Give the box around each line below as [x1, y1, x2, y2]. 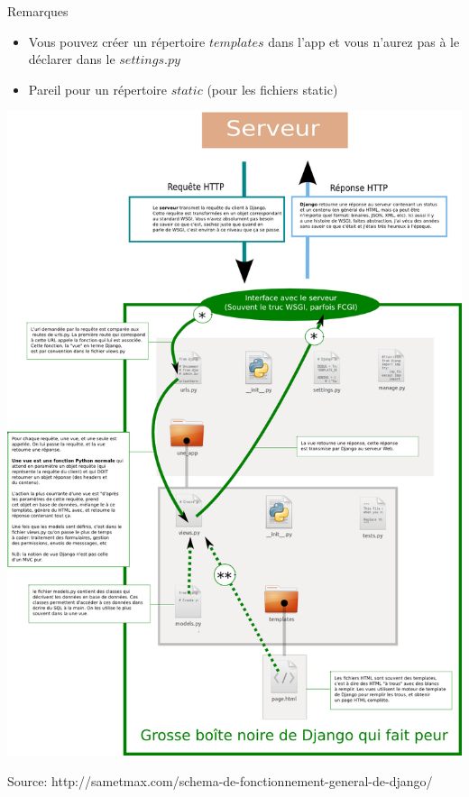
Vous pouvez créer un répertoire [28, 32, 206, 50]
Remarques [7, 2, 69, 20]
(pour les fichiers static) [207, 79, 338, 98]
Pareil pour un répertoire [28, 79, 168, 98]
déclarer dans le [28, 50, 115, 69]
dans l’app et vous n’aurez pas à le [268, 32, 460, 50]
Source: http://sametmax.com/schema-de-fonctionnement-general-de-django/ [7, 771, 433, 790]
